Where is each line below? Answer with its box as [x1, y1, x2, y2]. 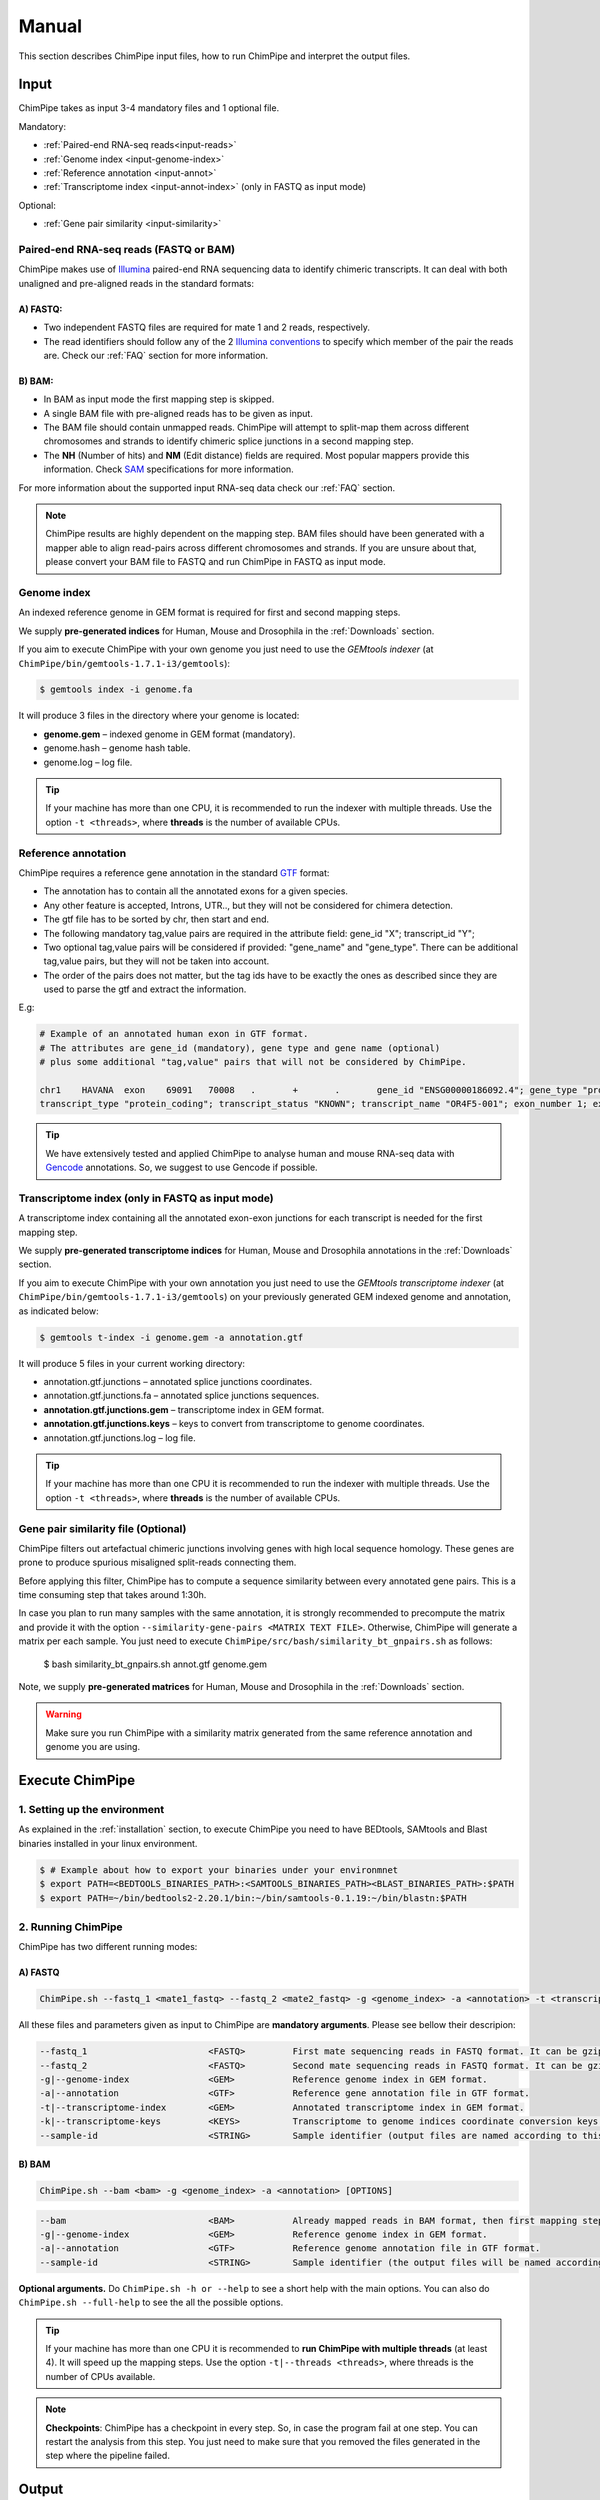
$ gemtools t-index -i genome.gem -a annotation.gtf [39, 1331, 304, 1343]
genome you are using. [45, 1741, 140, 1753]
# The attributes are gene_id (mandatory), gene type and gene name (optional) [39, 1042, 441, 1054]
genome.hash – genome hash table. [43, 742, 191, 754]
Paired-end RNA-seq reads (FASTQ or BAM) [18, 242, 235, 256]
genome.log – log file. [43, 756, 133, 768]
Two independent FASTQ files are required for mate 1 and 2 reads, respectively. [43, 321, 370, 334]
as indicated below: [18, 1305, 99, 1317]
